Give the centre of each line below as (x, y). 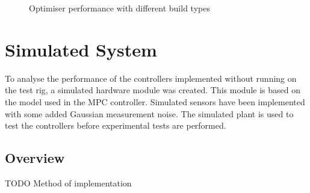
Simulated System (81, 49)
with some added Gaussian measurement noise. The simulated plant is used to (149, 113)
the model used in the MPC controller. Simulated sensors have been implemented (155, 101)
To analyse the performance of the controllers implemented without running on (151, 78)
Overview (35, 158)
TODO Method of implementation (68, 182)
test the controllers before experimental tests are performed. (116, 125)
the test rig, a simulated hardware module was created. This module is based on (153, 90)
